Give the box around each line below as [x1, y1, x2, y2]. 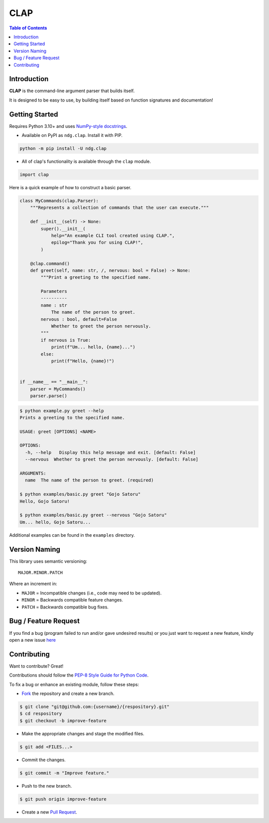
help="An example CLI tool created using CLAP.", [51, 233, 175, 238]
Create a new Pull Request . [21, 809, 77, 815]
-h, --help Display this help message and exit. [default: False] [25, 450, 196, 455]
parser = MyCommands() [30, 386, 86, 392]
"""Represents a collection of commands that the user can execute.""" [30, 205, 209, 211]
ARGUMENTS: [19, 470, 46, 476]
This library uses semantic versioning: [9, 558, 87, 564]
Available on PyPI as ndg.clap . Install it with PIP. [21, 132, 123, 138]
